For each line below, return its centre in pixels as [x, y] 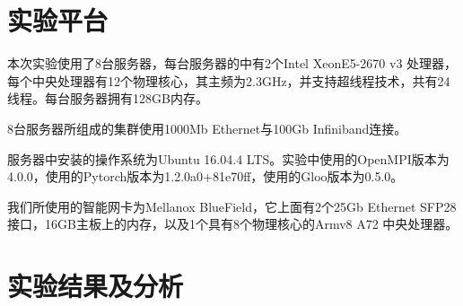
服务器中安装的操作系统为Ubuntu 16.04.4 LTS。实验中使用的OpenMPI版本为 [228, 158]
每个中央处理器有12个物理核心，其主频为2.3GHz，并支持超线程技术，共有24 [229, 80]
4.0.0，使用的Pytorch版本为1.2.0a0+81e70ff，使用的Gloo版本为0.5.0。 [205, 176]
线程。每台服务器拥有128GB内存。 [108, 98]
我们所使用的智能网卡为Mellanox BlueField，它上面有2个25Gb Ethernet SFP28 [232, 206]
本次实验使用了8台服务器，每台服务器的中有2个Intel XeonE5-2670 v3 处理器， [232, 63]
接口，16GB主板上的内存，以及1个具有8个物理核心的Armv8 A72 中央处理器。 [233, 224]
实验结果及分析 [96, 286]
